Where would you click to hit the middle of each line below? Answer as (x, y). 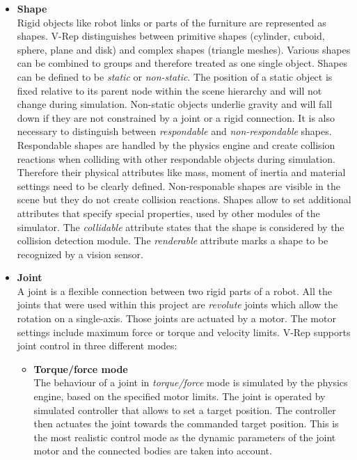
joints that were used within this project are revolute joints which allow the (177, 304)
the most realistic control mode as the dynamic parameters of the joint (185, 437)
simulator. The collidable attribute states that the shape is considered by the (181, 227)
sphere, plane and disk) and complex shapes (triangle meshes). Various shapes (184, 49)
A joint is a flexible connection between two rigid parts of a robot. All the (174, 291)
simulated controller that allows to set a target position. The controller (185, 410)
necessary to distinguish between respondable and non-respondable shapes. (174, 131)
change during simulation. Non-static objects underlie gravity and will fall (175, 104)
